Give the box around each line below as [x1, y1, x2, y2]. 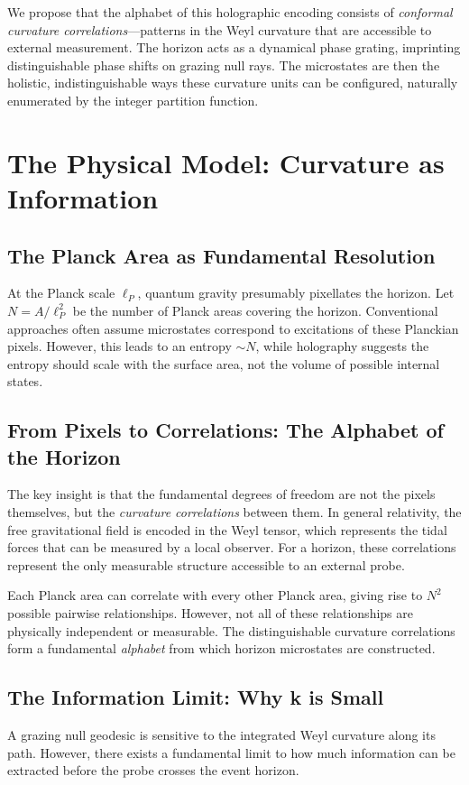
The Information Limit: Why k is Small [7, 683, 384, 711]
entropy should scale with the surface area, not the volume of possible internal [7, 354, 440, 373]
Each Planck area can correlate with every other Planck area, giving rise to [7, 586, 423, 605]
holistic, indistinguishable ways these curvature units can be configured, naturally [7, 73, 458, 92]
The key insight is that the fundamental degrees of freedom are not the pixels [7, 485, 436, 503]
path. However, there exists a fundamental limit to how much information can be [7, 743, 455, 762]
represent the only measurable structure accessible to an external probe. [7, 555, 405, 574]
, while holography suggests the [255, 337, 429, 356]
